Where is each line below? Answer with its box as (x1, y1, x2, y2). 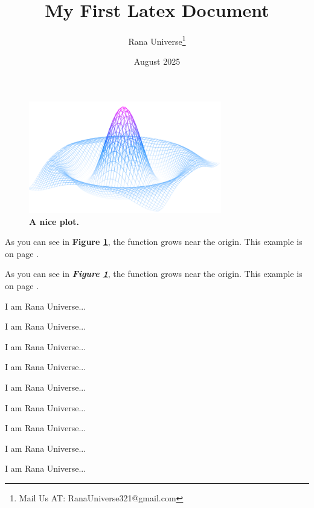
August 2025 (133, 55, 181, 68)
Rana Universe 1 (128, 33, 186, 47)
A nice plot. (29, 215, 80, 227)
